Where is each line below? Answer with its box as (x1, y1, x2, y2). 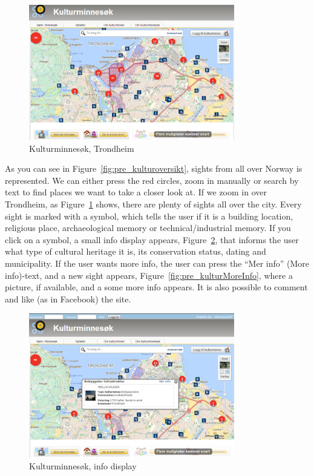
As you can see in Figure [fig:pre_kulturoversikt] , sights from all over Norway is (5, 162, 303, 175)
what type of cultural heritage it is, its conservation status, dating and (5, 245, 266, 258)
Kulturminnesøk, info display (29, 460, 137, 472)
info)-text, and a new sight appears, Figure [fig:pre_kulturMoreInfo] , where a (5, 269, 293, 281)
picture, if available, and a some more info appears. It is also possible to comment (5, 281, 308, 293)
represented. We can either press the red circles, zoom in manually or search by (5, 174, 299, 186)
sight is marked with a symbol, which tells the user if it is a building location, (5, 209, 293, 222)
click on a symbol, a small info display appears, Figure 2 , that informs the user (5, 233, 299, 246)
